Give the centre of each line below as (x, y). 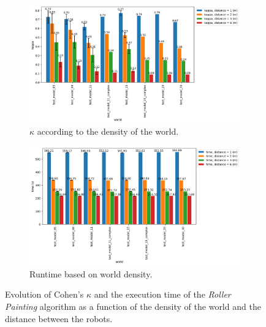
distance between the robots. (59, 318)
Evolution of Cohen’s (44, 294)
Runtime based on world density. (91, 273)
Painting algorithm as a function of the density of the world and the (133, 306)
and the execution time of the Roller (162, 294)
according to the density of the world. (108, 131)
